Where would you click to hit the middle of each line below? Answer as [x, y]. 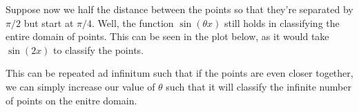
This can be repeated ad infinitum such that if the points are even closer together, [179, 73]
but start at [49, 22]
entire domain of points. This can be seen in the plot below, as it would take [167, 36]
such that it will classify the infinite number [259, 86]
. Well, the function [133, 22]
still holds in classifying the [282, 22]
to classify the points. [98, 49]
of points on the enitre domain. [71, 100]
